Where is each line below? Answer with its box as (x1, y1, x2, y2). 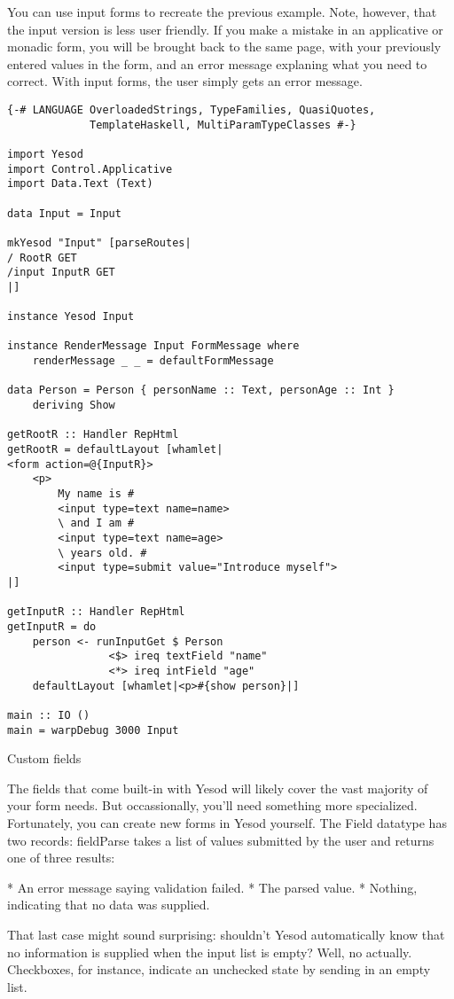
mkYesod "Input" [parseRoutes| (7, 236, 192, 249)
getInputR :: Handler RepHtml (7, 605, 185, 619)
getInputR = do (7, 620, 97, 633)
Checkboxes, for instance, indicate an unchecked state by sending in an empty (7, 960, 431, 979)
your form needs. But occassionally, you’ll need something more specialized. (7, 796, 418, 815)
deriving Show (32, 399, 115, 412)
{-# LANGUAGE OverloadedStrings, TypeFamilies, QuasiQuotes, (7, 103, 376, 116)
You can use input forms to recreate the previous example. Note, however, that (7, 3, 437, 20)
